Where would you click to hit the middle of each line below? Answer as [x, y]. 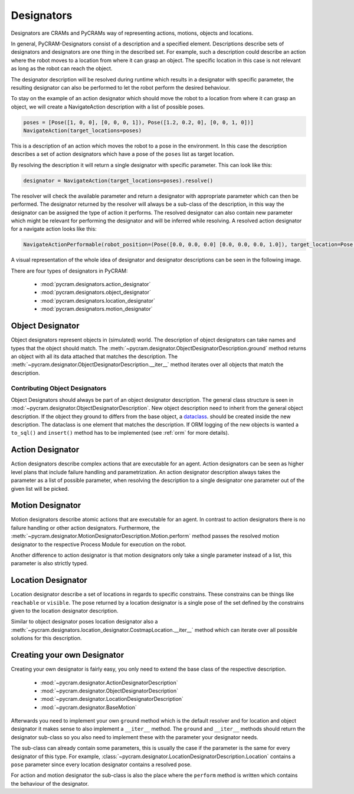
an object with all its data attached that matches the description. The [94, 356]
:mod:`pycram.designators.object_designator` [96, 293]
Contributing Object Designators [59, 388]
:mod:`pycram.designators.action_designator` [96, 284]
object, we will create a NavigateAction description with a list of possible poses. [108, 107]
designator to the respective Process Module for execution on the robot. [99, 544]
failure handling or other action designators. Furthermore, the [85, 527]
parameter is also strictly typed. [50, 563]
